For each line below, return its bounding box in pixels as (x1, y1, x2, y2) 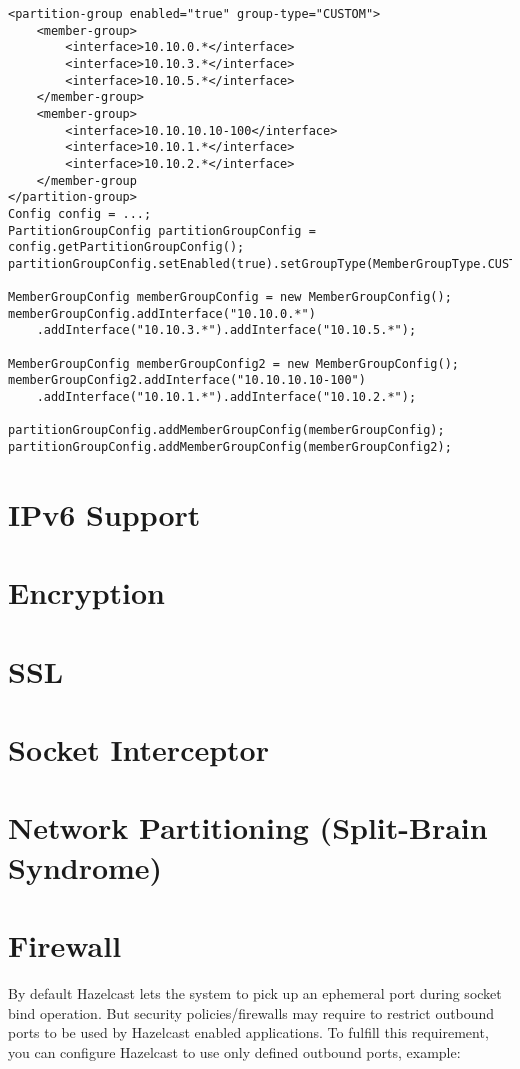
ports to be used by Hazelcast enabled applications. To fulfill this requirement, (8, 1022, 489, 1043)
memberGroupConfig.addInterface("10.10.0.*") (8, 306, 316, 321)
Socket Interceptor (8, 729, 269, 770)
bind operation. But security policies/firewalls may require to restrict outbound (8, 1002, 495, 1023)
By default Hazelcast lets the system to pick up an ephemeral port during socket (8, 982, 502, 1003)
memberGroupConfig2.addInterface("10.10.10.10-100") (8, 373, 366, 388)
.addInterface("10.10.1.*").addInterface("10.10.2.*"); (36, 390, 417, 405)
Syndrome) (8, 846, 163, 887)
